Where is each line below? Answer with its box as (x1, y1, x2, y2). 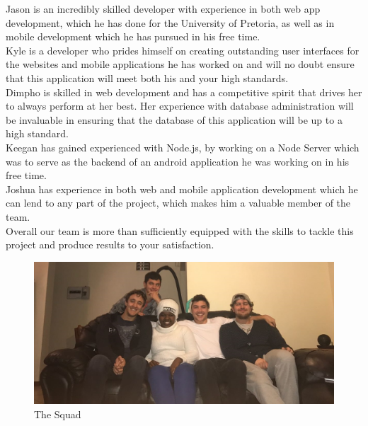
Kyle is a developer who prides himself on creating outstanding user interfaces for (6, 42, 360, 57)
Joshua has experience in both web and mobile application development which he (6, 181, 358, 196)
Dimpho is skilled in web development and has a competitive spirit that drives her (6, 84, 362, 99)
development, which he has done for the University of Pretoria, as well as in (6, 15, 335, 30)
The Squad (34, 406, 81, 421)
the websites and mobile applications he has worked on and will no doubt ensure (6, 57, 355, 71)
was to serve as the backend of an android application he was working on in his (6, 154, 350, 168)
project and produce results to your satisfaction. (6, 237, 214, 252)
